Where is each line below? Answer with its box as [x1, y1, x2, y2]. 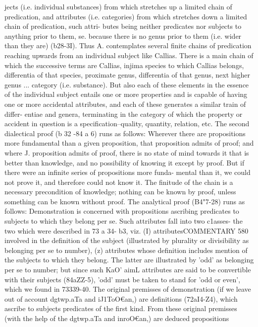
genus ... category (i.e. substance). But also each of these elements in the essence [4, 79, 249, 89]
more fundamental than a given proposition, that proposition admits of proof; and [4, 138, 254, 148]
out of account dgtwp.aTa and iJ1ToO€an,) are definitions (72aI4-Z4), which [4, 293, 238, 304]
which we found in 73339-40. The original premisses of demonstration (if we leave [4, 284, 251, 294]
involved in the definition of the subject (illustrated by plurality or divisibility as [4, 235, 249, 245]
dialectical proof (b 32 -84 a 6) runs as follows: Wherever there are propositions [4, 128, 246, 138]
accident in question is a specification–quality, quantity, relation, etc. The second [4, 118, 250, 129]
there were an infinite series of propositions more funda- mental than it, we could [4, 167, 251, 177]
